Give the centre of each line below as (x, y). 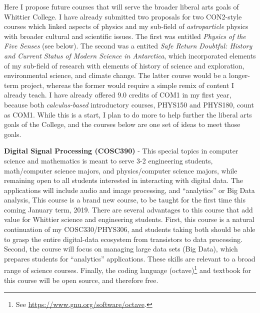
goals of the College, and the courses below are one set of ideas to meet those (122, 124)
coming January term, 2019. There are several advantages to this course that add (128, 209)
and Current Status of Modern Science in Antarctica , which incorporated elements (130, 55)
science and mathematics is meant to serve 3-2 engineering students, (108, 160)
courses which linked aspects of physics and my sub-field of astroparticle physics (126, 26)
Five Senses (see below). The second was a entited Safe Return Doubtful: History (128, 46)
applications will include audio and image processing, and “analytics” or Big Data (129, 190)
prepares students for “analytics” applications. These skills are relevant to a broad (130, 258)
